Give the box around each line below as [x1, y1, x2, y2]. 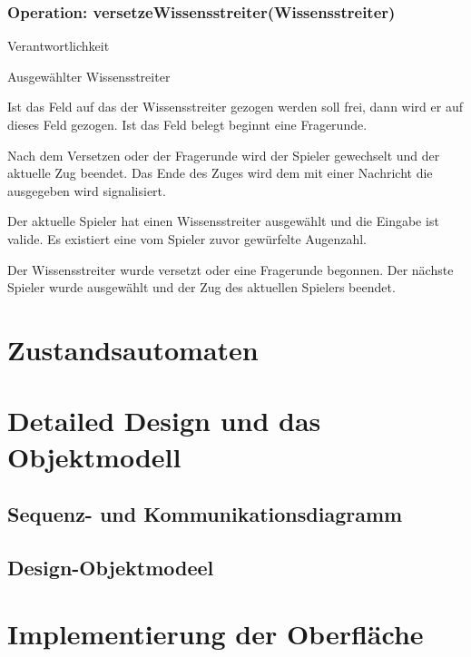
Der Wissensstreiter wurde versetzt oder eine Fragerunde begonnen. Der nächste [7, 260, 454, 279]
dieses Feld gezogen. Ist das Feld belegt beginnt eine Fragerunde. [7, 115, 368, 133]
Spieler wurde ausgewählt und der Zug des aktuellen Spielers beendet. [7, 278, 396, 297]
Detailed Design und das [7, 402, 321, 439]
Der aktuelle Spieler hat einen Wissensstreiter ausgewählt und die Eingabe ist [7, 211, 439, 230]
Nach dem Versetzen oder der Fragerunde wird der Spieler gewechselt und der [7, 145, 440, 164]
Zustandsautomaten [7, 330, 259, 368]
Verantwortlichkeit [7, 36, 110, 55]
